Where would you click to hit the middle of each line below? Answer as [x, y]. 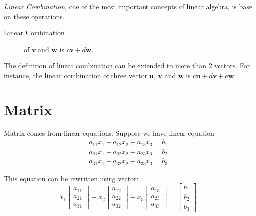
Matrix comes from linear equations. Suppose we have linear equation [109, 133]
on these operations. [34, 16]
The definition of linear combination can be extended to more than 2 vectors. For [127, 66]
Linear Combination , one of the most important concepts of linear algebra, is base [128, 6]
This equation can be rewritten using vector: [71, 178]
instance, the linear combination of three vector [76, 75]
